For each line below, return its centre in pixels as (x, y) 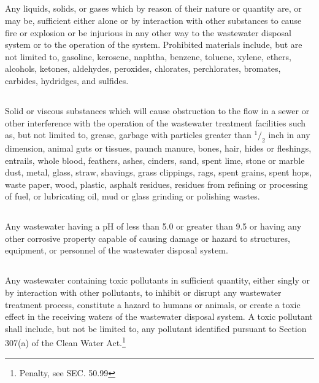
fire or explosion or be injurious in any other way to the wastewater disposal (148, 32)
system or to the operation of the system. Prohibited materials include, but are (154, 44)
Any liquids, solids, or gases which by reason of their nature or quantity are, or (153, 8)
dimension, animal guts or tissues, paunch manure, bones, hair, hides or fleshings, (158, 148)
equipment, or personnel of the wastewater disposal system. (117, 250)
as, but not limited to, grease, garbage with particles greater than (128, 135)
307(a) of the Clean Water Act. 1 (65, 342)
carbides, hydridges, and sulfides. (67, 80)
